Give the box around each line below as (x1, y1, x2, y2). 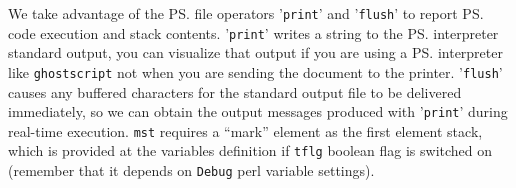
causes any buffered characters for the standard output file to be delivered (8, 81, 462, 102)
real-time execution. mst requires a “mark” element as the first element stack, (8, 120, 483, 141)
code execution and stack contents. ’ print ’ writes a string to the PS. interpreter (8, 22, 499, 43)
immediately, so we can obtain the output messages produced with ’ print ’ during (8, 101, 508, 122)
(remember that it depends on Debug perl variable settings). (8, 160, 375, 181)
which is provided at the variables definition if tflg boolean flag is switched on (8, 140, 493, 161)
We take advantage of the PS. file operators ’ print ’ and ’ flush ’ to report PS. (8, 3, 484, 23)
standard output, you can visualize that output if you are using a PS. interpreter (8, 42, 503, 63)
